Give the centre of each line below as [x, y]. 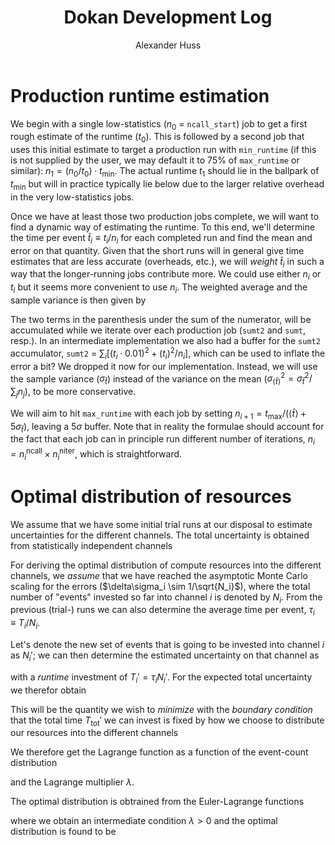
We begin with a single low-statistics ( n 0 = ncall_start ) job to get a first [159, 124]
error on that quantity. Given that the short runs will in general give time [157, 250]
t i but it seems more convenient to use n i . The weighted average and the [159, 288]
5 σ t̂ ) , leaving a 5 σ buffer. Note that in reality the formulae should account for [167, 427]
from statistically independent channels [91, 545]
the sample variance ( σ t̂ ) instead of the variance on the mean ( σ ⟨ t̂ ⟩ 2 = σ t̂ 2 [160, 378]
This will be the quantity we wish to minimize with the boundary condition [161, 709]
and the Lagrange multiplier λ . [72, 782]
